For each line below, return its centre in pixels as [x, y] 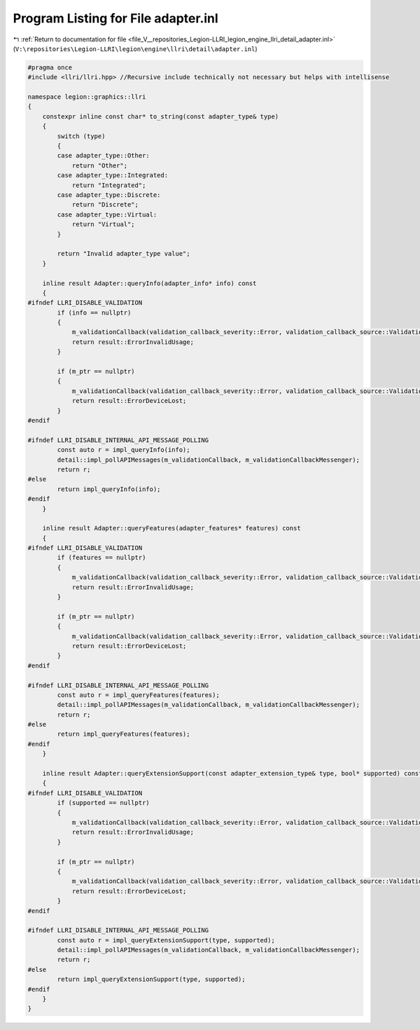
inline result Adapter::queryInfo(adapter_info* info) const [149, 283]
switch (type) [81, 136]
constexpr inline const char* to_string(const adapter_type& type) [161, 116]
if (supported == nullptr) [103, 803]
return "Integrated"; [109, 185]
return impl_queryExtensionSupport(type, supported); [151, 980]
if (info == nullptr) [94, 313]
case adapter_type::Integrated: [112, 176]
